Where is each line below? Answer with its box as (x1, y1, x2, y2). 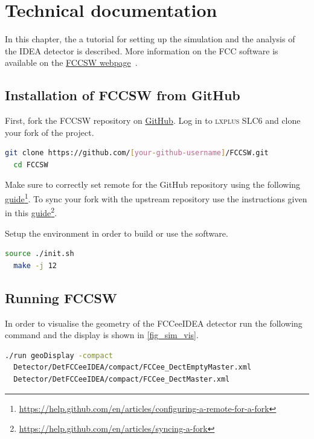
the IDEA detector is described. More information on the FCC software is (5, 44, 278, 57)
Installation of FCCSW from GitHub (5, 86, 240, 104)
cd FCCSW (13, 160, 48, 169)
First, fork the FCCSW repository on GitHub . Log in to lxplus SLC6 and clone (5, 114, 301, 127)
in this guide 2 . (5, 205, 57, 219)
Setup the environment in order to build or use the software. (5, 226, 228, 239)
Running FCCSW (5, 288, 117, 307)
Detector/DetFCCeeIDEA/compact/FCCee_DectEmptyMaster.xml (13, 363, 252, 372)
